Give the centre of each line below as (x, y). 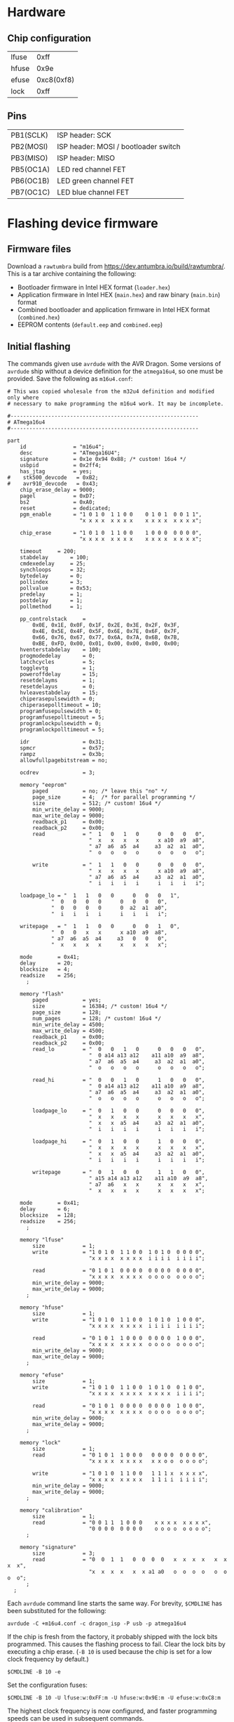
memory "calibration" (51, 1510)
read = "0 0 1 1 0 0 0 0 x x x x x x (130, 1559)
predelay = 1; (51, 594)
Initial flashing (39, 347)
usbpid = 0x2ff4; (61, 465)
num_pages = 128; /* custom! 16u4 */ (97, 1018)
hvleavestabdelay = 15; (59, 693)
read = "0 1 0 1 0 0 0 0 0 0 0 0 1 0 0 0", (119, 1406)
